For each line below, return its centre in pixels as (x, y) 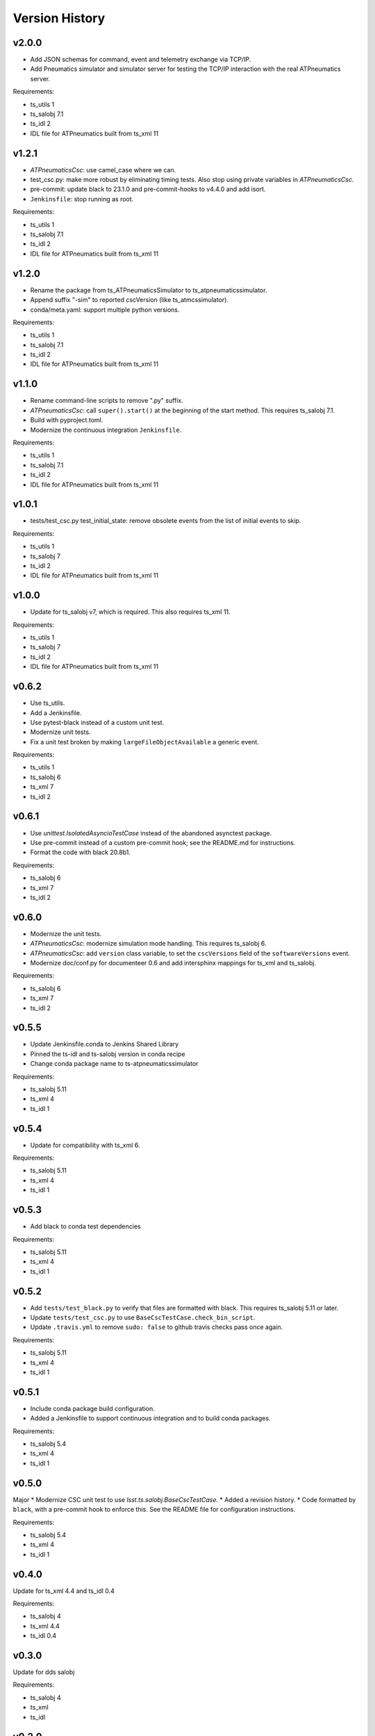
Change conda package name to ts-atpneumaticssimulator (114, 1064)
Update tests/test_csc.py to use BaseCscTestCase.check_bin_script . (143, 1318)
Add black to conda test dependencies (86, 1226)
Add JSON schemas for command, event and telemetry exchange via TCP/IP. (141, 60)
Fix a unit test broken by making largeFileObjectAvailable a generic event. (145, 742)
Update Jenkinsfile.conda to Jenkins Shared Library (105, 1044)
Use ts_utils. (48, 703)
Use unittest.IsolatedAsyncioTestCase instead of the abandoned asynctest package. (151, 833)
